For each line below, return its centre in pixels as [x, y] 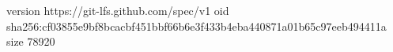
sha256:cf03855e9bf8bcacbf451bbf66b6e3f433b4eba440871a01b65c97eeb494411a [196, 26]
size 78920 [31, 41]
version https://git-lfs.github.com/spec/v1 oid [118, 10]
